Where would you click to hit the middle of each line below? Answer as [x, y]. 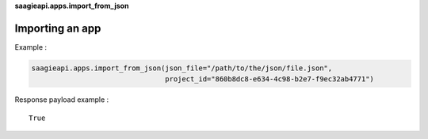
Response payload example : [62, 100]
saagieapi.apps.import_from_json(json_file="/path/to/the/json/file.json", [182, 68]
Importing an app [58, 28]
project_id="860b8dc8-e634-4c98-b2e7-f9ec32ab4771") [269, 79]
